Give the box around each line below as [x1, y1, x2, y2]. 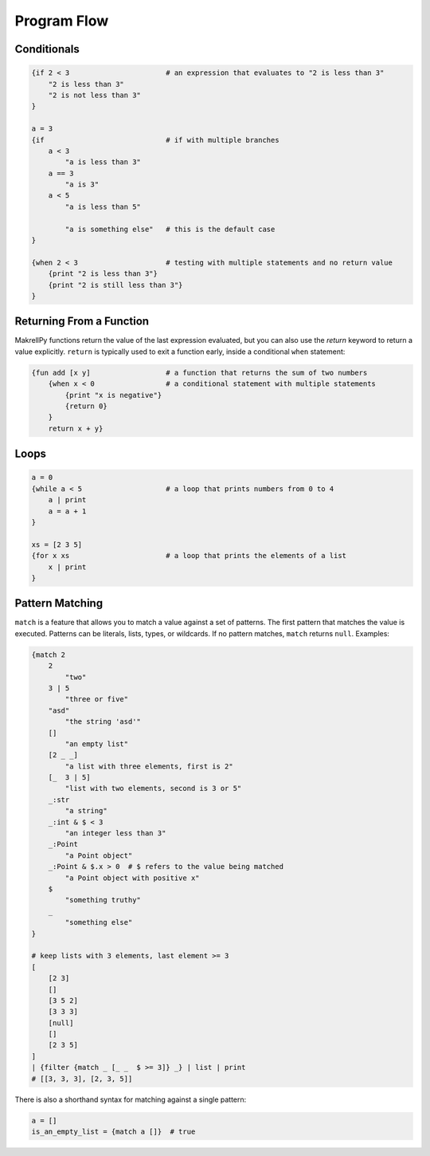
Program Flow [14, 12, 109, 29]
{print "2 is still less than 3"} [48, 280, 183, 289]
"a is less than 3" [64, 158, 141, 167]
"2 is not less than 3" [48, 90, 141, 100]
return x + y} [48, 423, 104, 433]
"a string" [64, 806, 107, 816]
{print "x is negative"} [64, 391, 162, 399]
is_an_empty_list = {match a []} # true [31, 1127, 196, 1136]
